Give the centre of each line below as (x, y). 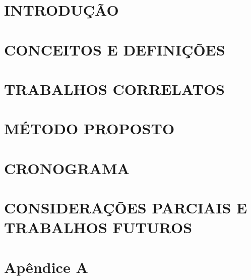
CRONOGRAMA (67, 168)
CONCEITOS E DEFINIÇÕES (115, 49)
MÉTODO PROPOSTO (89, 128)
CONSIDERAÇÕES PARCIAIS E (126, 208)
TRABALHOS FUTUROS (98, 227)
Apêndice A (46, 267)
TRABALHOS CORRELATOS (114, 89)
